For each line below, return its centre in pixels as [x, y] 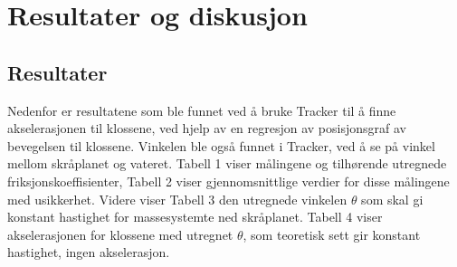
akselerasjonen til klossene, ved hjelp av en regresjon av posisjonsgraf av [207, 128]
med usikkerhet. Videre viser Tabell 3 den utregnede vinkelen [177, 199]
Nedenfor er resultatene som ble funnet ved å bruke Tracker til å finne [202, 110]
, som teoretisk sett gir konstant [332, 234]
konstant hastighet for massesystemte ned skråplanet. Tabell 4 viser [195, 217]
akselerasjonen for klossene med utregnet [120, 234]
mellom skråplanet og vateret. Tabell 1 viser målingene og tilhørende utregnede [227, 163]
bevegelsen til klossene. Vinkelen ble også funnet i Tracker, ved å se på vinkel [221, 145]
